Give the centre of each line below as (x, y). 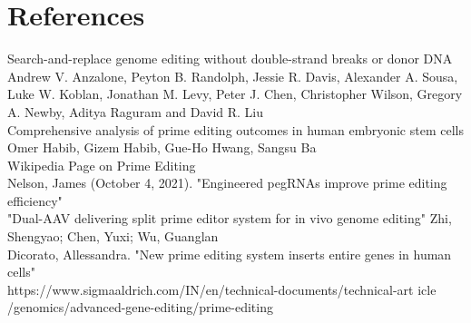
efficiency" (35, 200)
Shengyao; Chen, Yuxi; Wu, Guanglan (113, 236)
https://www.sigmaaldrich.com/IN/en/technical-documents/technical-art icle (222, 289)
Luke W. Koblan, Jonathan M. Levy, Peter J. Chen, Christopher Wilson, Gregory (235, 94)
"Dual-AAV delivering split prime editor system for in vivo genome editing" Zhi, (230, 218)
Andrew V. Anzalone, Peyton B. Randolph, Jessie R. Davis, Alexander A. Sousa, (233, 76)
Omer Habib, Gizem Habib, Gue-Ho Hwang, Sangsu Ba (162, 147)
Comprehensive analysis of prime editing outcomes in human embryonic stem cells (235, 129)
